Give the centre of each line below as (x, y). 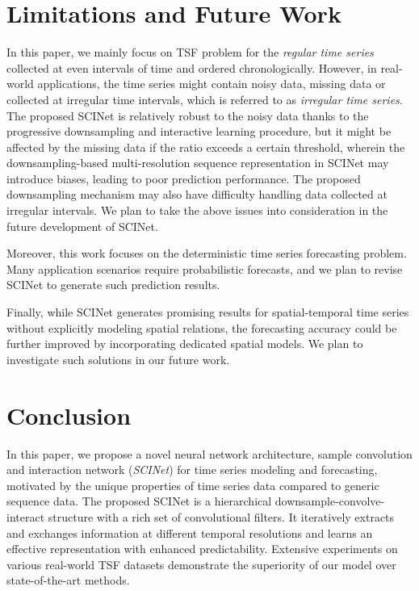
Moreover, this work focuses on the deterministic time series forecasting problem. (207, 253)
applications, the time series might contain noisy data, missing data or (212, 84)
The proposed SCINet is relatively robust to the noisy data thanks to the (188, 115)
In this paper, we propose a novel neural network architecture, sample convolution (209, 453)
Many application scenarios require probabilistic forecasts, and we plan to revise (205, 268)
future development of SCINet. (82, 226)
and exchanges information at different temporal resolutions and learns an (190, 532)
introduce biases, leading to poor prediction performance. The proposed (184, 178)
